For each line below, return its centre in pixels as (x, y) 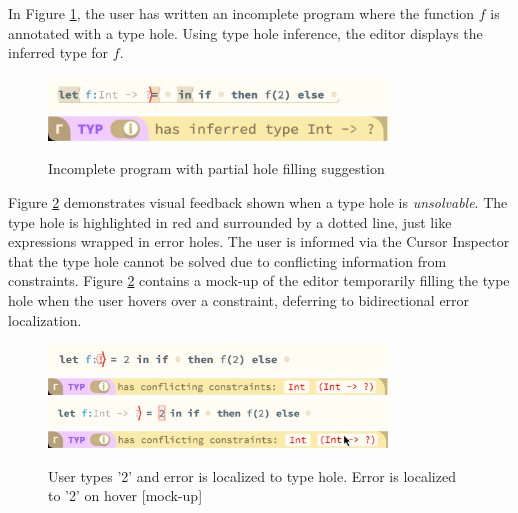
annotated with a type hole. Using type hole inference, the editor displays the (245, 32)
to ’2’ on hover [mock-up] (125, 495)
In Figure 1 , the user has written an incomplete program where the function (241, 13)
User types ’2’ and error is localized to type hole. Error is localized (252, 475)
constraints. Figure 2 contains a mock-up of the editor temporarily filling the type (259, 280)
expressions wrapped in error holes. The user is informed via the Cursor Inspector (259, 241)
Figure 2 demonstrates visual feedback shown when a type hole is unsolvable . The (258, 202)
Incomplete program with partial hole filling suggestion (216, 168)
